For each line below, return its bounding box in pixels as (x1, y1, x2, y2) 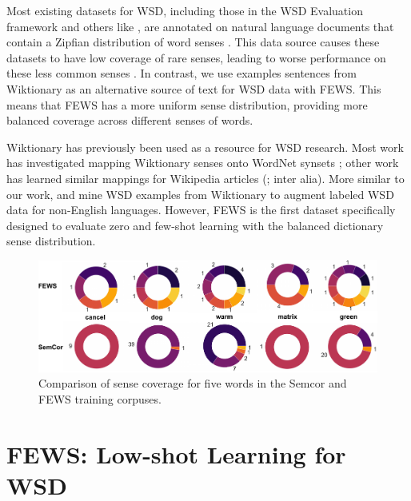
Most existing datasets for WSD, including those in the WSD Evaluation (6, 2, 363, 18)
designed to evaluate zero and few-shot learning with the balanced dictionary (6, 217, 384, 233)
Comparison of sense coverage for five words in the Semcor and (38, 375, 347, 392)
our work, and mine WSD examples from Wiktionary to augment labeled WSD (6, 185, 394, 202)
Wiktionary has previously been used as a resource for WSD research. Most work (6, 138, 404, 155)
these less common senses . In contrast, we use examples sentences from (6, 65, 357, 82)
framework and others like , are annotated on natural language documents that (6, 18, 394, 34)
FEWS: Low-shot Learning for (6, 437, 346, 470)
